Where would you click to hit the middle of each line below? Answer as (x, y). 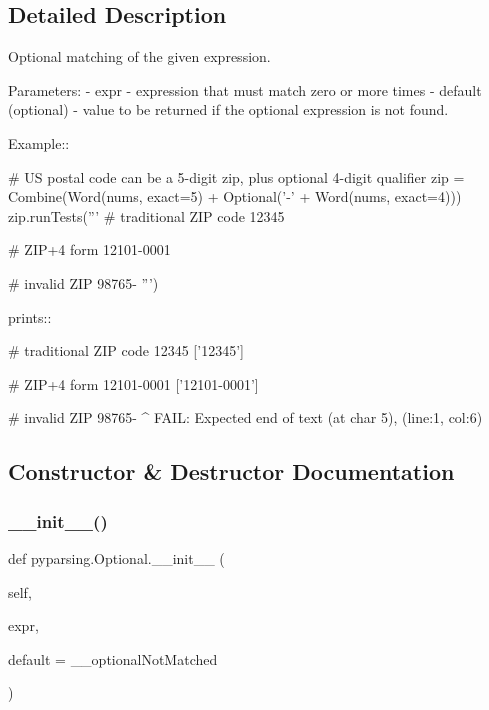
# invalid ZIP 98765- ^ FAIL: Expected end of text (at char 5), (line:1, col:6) (245, 417)
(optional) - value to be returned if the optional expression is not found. (228, 109)
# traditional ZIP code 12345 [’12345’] (126, 350)
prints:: (30, 316)
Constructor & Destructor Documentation (231, 471)
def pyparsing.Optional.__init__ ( (116, 557)
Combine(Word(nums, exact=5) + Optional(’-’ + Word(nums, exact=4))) (235, 196)
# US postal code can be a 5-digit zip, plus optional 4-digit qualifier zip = (236, 176)
